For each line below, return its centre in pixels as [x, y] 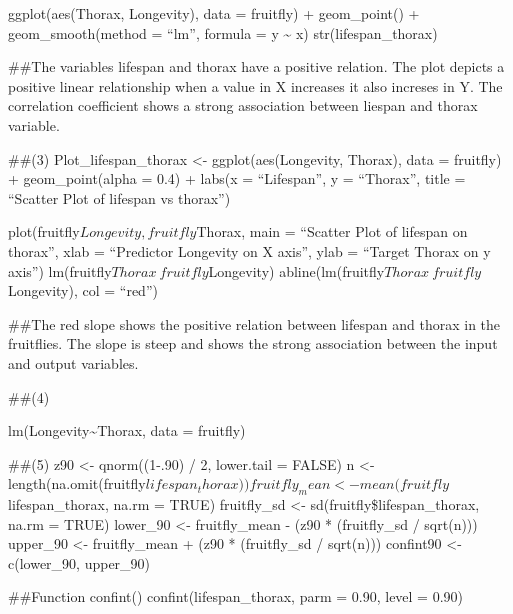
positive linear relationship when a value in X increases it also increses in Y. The [255, 85]
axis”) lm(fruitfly [60, 270]
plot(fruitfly [44, 231]
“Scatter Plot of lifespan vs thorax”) [119, 197]
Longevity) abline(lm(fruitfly [296, 270]
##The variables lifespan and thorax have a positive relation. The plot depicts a [256, 66]
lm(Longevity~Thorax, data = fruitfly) [127, 430]
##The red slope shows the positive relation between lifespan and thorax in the [254, 323]
